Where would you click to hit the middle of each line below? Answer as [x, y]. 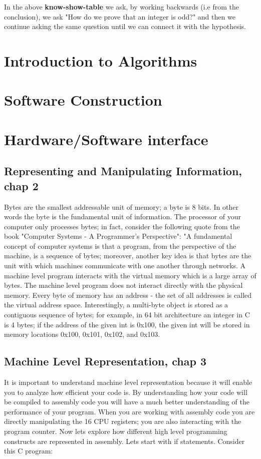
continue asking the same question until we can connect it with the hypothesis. [125, 26]
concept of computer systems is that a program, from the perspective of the [120, 246]
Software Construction [83, 100]
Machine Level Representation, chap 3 [105, 361]
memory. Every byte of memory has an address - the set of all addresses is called [128, 295]
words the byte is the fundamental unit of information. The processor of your [123, 216]
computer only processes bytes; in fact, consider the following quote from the [122, 226]
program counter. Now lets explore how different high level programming [116, 431]
